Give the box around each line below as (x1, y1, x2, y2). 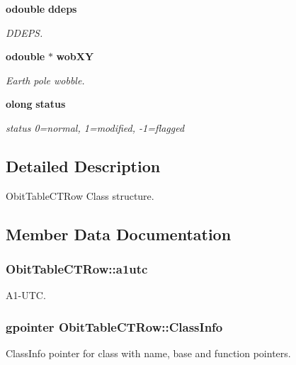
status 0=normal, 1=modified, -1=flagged (6, 120, 185, 135)
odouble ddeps (6, 1, 77, 16)
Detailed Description (6, 155, 161, 176)
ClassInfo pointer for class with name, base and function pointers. (6, 346, 291, 361)
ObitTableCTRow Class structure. (6, 188, 154, 203)
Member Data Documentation (6, 223, 232, 245)
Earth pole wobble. (6, 72, 85, 87)
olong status (6, 96, 66, 111)
